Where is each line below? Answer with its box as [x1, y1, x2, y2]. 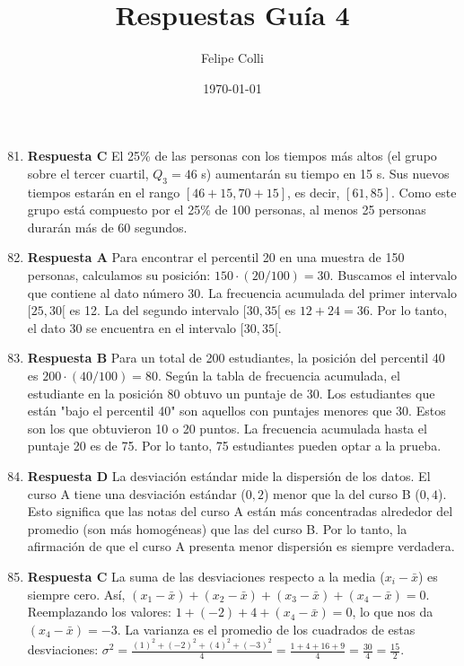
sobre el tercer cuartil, [27, 163, 149, 182]
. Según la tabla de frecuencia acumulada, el [157, 366, 400, 385]
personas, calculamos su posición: [27, 266, 211, 285]
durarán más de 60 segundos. [27, 217, 188, 236]
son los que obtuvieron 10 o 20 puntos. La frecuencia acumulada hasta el [27, 418, 427, 437]
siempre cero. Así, [27, 584, 126, 603]
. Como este [391, 182, 457, 201]
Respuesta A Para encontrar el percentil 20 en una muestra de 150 [27, 248, 405, 267]
